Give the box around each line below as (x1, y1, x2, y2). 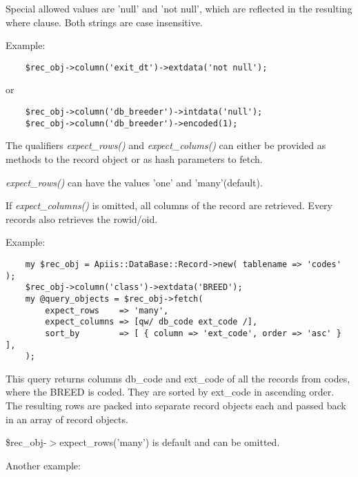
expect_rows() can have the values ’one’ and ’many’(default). (6, 175, 263, 189)
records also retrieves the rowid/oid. (6, 211, 158, 226)
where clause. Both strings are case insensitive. (6, 14, 203, 29)
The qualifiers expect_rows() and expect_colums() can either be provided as (6, 138, 326, 153)
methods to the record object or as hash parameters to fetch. (6, 151, 263, 166)
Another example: (6, 458, 81, 472)
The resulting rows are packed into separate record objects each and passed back (6, 398, 346, 412)
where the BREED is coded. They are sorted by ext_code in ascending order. (6, 384, 335, 399)
